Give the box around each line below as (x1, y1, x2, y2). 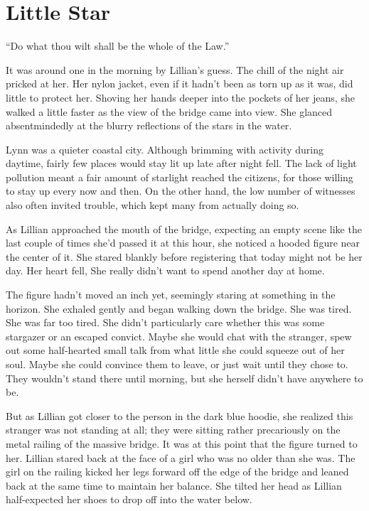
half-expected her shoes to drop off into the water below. (6, 492, 252, 507)
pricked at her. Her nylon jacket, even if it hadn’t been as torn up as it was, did (6, 76, 353, 91)
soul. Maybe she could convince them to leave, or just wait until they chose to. (6, 357, 348, 371)
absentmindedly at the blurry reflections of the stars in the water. (6, 118, 292, 133)
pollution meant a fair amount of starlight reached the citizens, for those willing (6, 169, 353, 184)
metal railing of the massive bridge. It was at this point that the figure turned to (6, 436, 358, 451)
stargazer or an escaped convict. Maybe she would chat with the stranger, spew (6, 328, 352, 343)
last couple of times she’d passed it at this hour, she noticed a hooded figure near (6, 235, 360, 250)
